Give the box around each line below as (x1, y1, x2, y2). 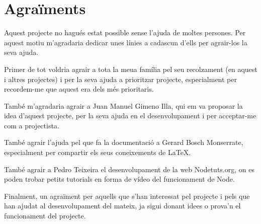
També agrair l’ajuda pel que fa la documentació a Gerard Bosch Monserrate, (4, 137, 243, 147)
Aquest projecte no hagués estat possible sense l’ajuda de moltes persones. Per (4, 27, 246, 38)
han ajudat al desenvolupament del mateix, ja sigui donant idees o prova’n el (4, 200, 241, 211)
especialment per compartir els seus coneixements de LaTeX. (4, 147, 191, 158)
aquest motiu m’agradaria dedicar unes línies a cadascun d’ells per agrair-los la (4, 37, 247, 47)
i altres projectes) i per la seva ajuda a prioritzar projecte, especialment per (4, 73, 237, 84)
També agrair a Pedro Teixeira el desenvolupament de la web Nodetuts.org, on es (4, 164, 254, 174)
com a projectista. (4, 120, 59, 130)
